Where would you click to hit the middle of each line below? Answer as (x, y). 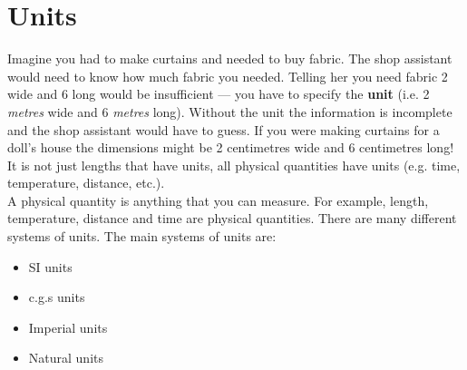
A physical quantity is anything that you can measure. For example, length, (218, 200)
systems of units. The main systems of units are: (142, 236)
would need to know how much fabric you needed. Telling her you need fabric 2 (228, 76)
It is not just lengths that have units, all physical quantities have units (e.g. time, (234, 165)
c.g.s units (57, 297)
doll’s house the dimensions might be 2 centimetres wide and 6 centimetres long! (231, 147)
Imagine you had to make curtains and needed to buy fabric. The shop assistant (230, 58)
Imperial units (68, 327)
